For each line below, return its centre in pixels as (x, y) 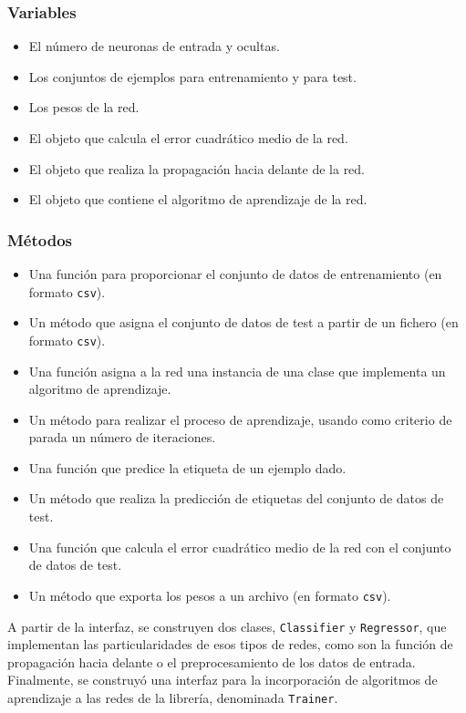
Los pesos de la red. (84, 107)
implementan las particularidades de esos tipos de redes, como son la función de (230, 644)
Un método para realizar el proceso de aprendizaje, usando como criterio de (240, 419)
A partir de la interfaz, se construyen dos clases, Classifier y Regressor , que (227, 626)
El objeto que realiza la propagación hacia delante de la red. (197, 168)
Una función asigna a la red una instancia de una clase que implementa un (237, 371)
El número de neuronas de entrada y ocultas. (154, 46)
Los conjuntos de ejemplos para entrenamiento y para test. (192, 76)
